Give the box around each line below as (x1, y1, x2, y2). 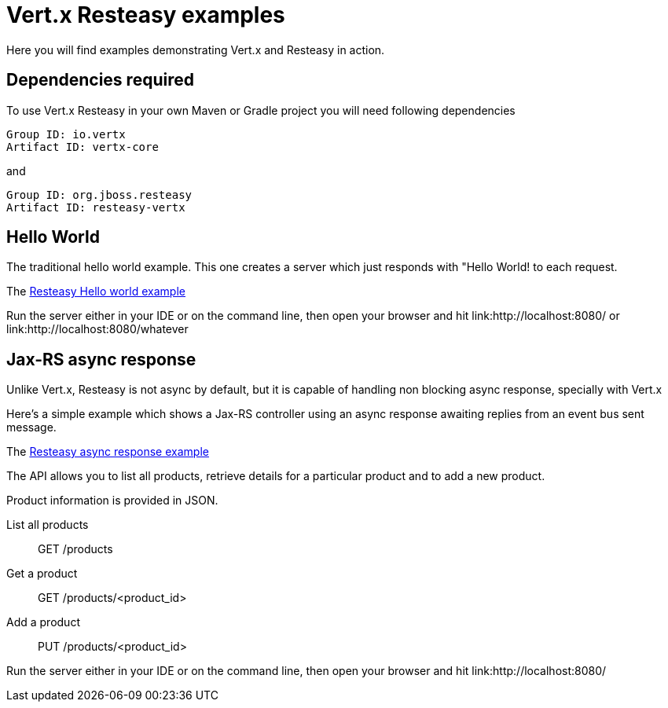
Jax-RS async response (6, 349, 196, 369)
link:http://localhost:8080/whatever (6, 322, 189, 336)
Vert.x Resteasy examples (6, 2, 285, 28)
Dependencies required (6, 70, 194, 90)
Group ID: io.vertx (6, 127, 126, 141)
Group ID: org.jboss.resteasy (6, 188, 193, 201)
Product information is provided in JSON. (6, 493, 218, 508)
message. (6, 420, 57, 435)
